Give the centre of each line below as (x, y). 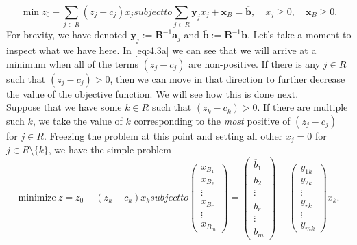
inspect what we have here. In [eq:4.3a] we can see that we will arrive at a (161, 50)
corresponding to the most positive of (212, 120)
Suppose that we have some (64, 107)
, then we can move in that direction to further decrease (227, 78)
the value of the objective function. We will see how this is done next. (152, 93)
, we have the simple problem (110, 150)
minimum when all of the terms (72, 63)
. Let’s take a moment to (299, 35)
